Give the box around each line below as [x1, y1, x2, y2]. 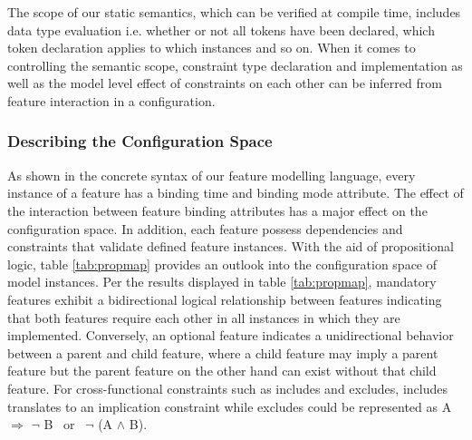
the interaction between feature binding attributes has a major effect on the [7, 200, 428, 220]
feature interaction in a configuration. [7, 91, 216, 110]
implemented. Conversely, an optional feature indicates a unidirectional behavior [7, 326, 454, 345]
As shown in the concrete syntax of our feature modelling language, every [7, 165, 416, 184]
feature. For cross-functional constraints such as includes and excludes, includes [7, 378, 448, 397]
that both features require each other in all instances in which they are [7, 308, 400, 327]
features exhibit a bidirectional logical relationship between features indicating [7, 289, 442, 308]
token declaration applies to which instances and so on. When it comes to [7, 38, 416, 57]
